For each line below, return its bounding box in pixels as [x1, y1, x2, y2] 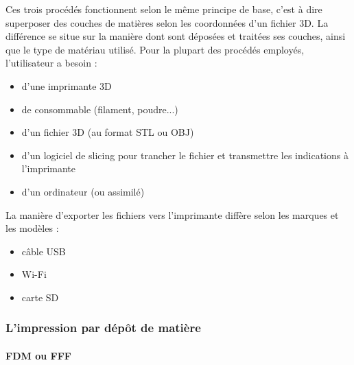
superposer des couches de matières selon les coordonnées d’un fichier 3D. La [5, 15, 329, 30]
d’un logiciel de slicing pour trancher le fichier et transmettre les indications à [21, 148, 349, 162]
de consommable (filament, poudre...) [21, 102, 178, 116]
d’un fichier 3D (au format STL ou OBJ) [21, 125, 194, 139]
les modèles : [5, 221, 59, 235]
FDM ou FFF [5, 348, 71, 362]
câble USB [21, 244, 66, 258]
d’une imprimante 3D [21, 78, 112, 93]
